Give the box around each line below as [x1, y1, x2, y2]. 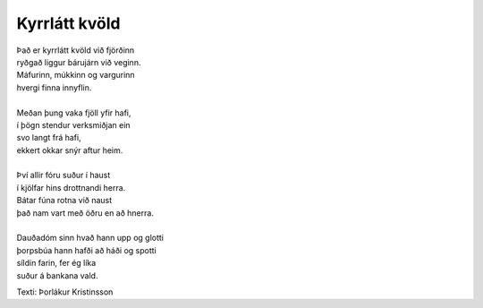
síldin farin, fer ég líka [16, 258, 97, 269]
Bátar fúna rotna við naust [16, 195, 113, 206]
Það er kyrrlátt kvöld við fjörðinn [16, 45, 135, 56]
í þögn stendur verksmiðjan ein [16, 119, 131, 130]
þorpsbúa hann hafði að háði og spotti [16, 244, 157, 255]
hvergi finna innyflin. [16, 81, 92, 93]
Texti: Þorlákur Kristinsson [16, 287, 114, 297]
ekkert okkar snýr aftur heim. [16, 144, 123, 156]
